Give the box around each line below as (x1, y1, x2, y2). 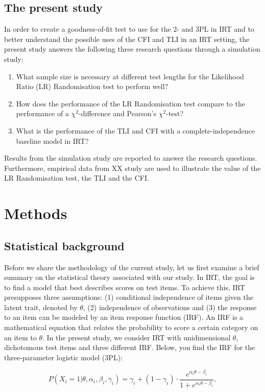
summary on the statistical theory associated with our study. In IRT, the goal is (4, 272, 255, 282)
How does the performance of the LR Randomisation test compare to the (16, 98, 245, 108)
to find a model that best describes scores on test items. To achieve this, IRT (4, 281, 245, 292)
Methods (4, 203, 67, 224)
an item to (4, 332, 37, 342)
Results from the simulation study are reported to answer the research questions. (4, 153, 257, 163)
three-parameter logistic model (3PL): (4, 352, 123, 362)
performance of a (16, 108, 69, 119)
